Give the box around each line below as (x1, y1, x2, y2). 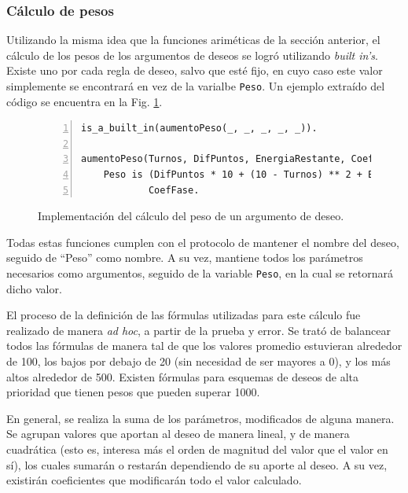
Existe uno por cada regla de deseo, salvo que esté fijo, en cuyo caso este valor (6, 62, 383, 79)
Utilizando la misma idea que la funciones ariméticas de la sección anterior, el (6, 31, 380, 48)
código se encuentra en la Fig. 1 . (6, 93, 163, 109)
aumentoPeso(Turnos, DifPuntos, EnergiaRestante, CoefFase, (81, 153, 402, 165)
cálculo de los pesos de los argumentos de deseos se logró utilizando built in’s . (6, 46, 378, 63)
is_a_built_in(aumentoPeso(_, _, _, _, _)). (81, 123, 318, 134)
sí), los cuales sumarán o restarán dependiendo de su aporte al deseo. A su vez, (6, 456, 388, 473)
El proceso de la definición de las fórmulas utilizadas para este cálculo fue (6, 307, 361, 323)
